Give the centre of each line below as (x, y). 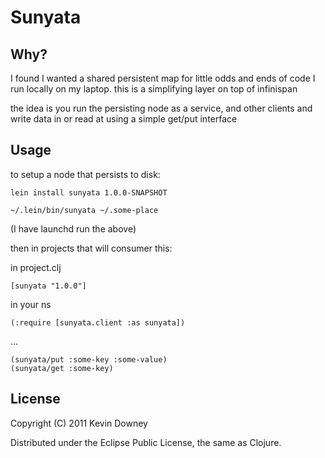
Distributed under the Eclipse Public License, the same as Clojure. (146, 442)
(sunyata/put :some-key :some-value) (89, 359)
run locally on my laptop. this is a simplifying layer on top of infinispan (154, 89)
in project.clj (36, 267)
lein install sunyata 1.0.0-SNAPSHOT (89, 192)
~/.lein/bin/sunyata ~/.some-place (84, 210)
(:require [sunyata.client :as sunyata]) (98, 322)
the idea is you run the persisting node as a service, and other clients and (161, 108)
